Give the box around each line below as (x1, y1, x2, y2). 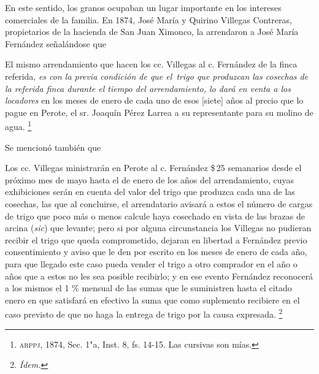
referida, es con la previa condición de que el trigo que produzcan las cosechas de (5, 69, 309, 82)
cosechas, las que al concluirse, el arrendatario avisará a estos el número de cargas (5, 197, 313, 210)
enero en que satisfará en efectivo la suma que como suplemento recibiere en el (5, 293, 300, 306)
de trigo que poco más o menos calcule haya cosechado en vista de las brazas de (5, 209, 305, 222)
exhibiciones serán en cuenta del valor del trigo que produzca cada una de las (5, 185, 295, 198)
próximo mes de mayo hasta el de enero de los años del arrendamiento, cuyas (5, 173, 294, 186)
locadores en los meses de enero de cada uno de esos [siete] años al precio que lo (5, 94, 304, 107)
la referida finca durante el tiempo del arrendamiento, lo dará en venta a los (5, 82, 291, 94)
